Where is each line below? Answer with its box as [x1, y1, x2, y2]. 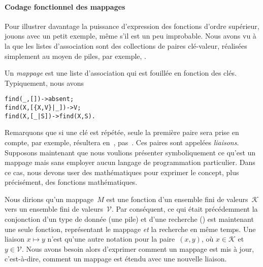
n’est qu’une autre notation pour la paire [47, 233, 175, 244]
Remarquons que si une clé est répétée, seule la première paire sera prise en [5, 127, 239, 138]
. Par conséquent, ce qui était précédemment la [111, 204, 258, 214]
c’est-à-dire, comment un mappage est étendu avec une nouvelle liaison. [5, 253, 227, 264]
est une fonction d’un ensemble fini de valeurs [106, 193, 248, 204]
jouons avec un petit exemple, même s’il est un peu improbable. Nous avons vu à [5, 30, 256, 41]
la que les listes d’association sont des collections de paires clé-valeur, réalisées [5, 40, 247, 51]
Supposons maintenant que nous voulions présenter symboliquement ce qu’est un [5, 147, 256, 157]
